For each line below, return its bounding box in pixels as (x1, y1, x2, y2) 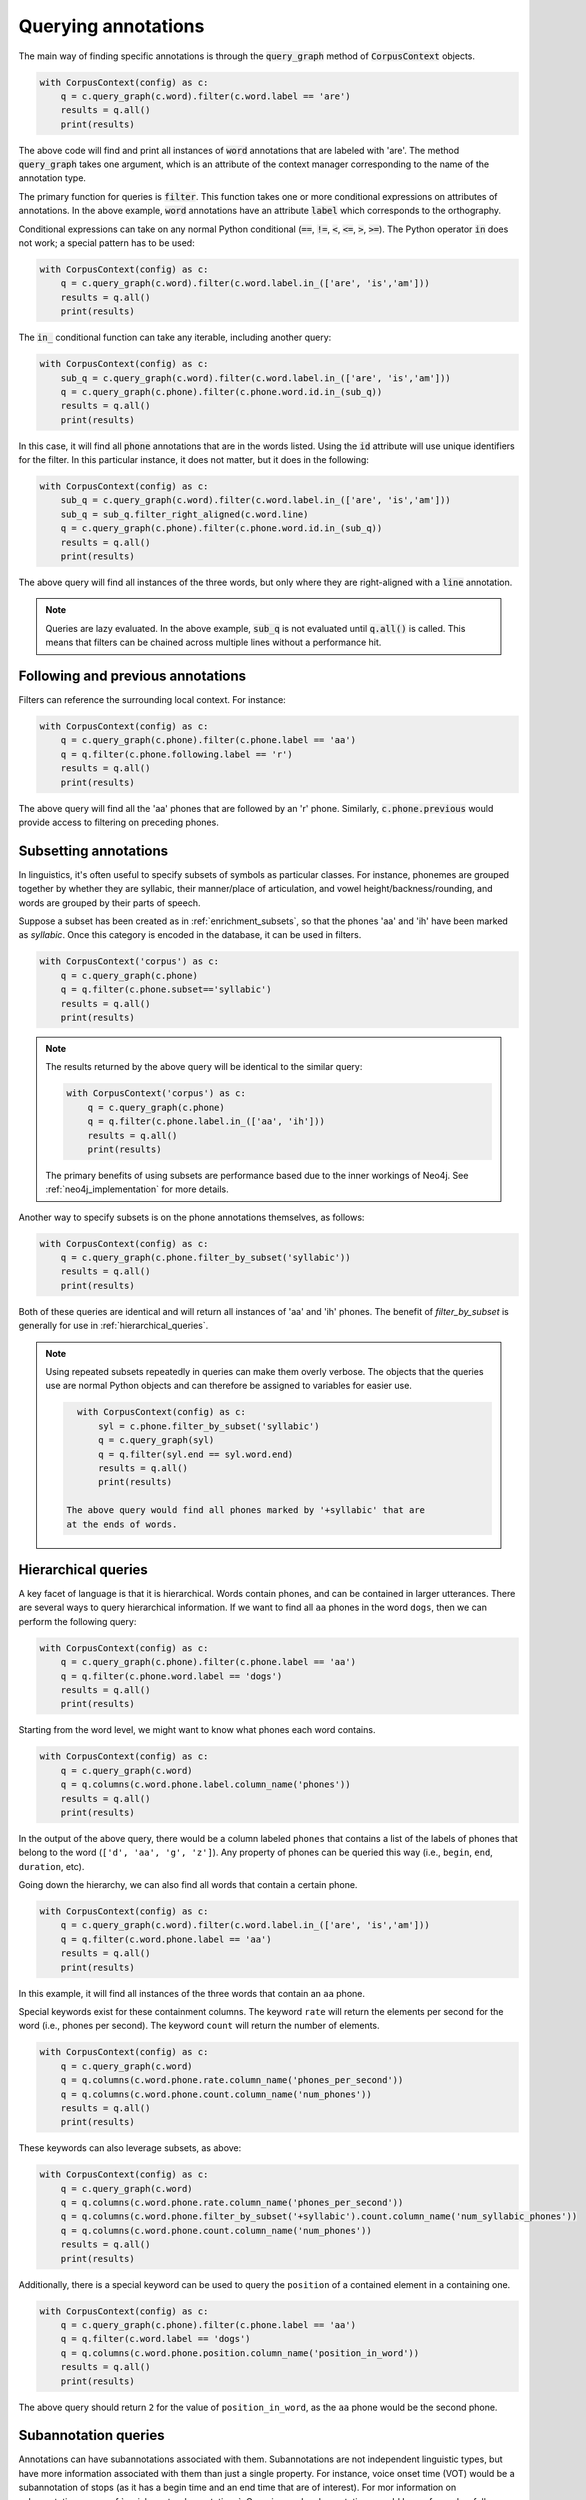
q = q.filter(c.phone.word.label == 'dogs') (60, 1670, 283, 1682)
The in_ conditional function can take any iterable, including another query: (18, 331, 332, 344)
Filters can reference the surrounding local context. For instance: (18, 694, 287, 706)
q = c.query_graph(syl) (98, 1435, 215, 1446)
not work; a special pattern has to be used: (18, 237, 195, 249)
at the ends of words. (66, 1518, 178, 1530)
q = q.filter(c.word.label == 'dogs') (60, 2333, 251, 2345)
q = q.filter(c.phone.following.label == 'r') (60, 748, 294, 760)
